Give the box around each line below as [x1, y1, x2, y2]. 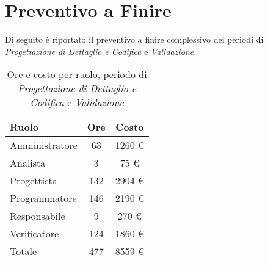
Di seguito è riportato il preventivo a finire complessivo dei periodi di [5, 33, 264, 46]
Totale [10, 244, 37, 259]
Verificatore [10, 226, 59, 241]
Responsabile [10, 209, 65, 223]
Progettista [10, 173, 57, 188]
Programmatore [10, 191, 77, 206]
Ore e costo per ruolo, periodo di [7, 67, 147, 82]
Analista [10, 156, 46, 170]
